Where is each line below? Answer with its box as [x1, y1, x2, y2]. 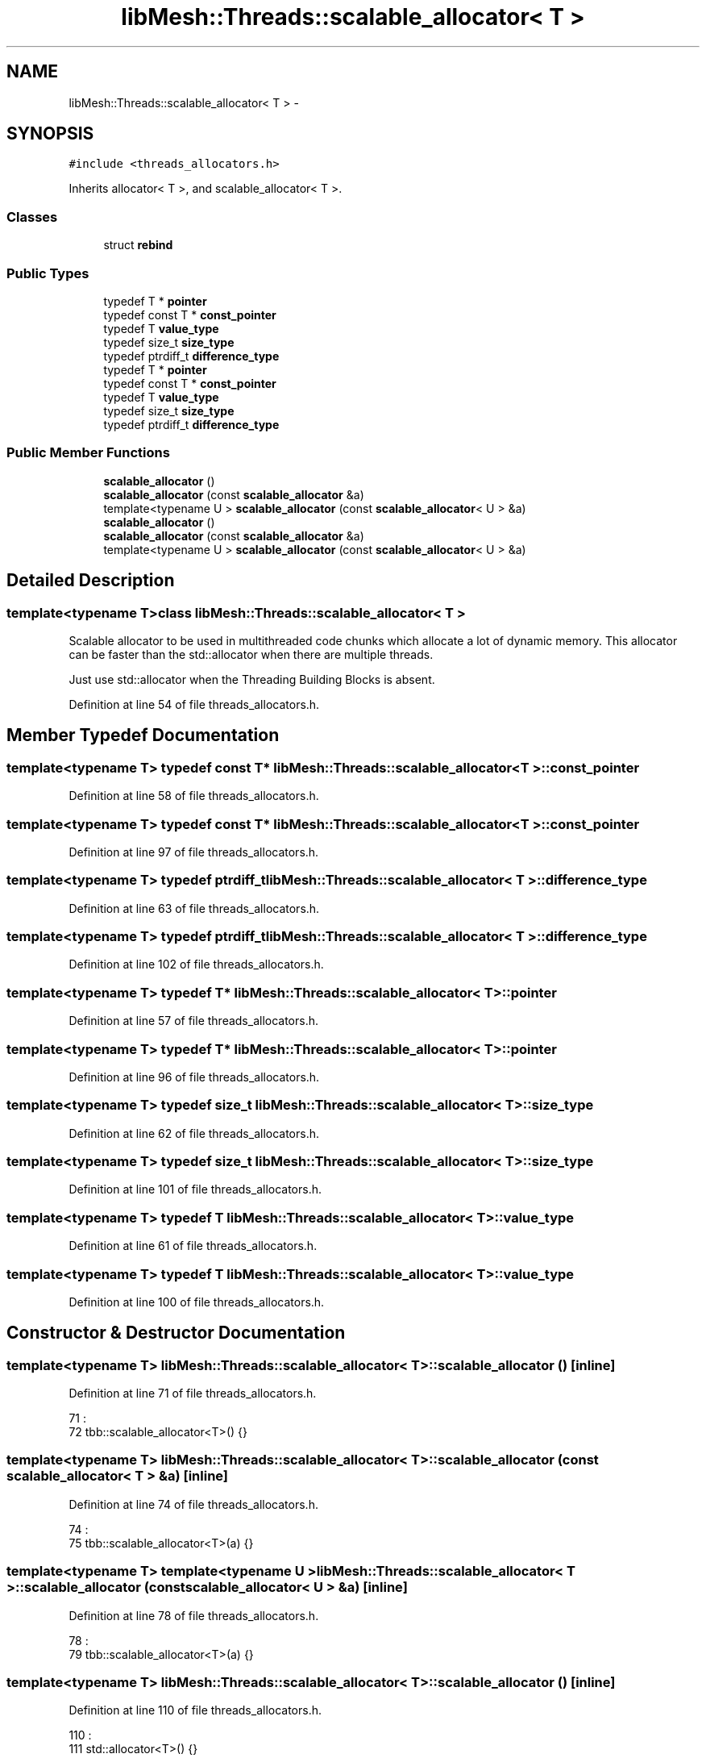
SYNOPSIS [6, 123, 94, 144]
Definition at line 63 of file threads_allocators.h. [69, 901, 320, 915]
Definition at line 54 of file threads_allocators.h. [69, 697, 320, 711]
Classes [6, 208, 58, 225]
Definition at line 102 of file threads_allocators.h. [69, 957, 324, 972]
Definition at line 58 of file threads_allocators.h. [69, 789, 319, 803]
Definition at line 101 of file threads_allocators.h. [69, 1182, 322, 1197]
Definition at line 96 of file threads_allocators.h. [69, 1069, 320, 1084]
